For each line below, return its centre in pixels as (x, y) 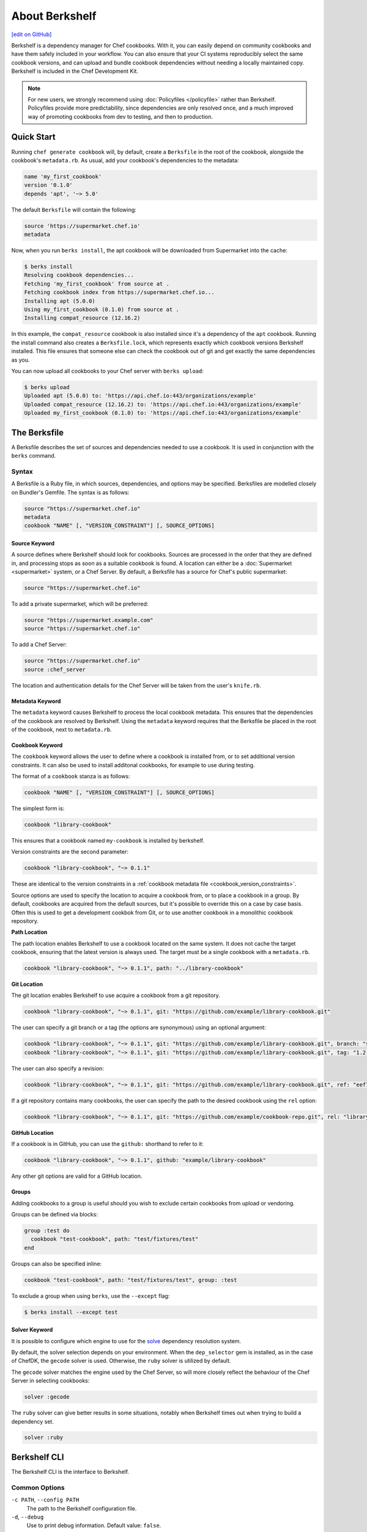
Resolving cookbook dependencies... (79, 275)
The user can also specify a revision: (57, 1068)
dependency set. (33, 1421)
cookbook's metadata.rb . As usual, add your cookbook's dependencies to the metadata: (125, 160)
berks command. (34, 456)
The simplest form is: (38, 808)
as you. (20, 360)
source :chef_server (55, 669)
